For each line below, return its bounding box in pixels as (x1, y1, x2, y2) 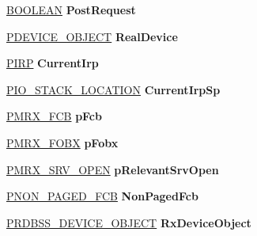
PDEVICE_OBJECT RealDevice (6, 28, 178, 44)
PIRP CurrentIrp (6, 55, 99, 71)
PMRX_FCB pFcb (6, 108, 102, 124)
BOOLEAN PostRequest (6, 2, 136, 17)
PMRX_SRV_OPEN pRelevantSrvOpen (6, 161, 219, 177)
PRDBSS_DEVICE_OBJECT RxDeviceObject (6, 214, 251, 230)
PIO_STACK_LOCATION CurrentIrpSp (6, 81, 221, 97)
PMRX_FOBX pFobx (6, 134, 119, 150)
